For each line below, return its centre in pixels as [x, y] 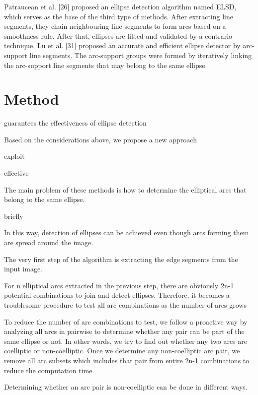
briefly [14, 216]
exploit [14, 156]
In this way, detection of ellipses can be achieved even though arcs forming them [127, 232]
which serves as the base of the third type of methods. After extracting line [119, 16]
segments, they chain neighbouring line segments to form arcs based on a [115, 26]
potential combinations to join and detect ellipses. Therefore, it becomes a [117, 295]
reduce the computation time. [49, 370]
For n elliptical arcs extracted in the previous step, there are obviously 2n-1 [119, 285]
